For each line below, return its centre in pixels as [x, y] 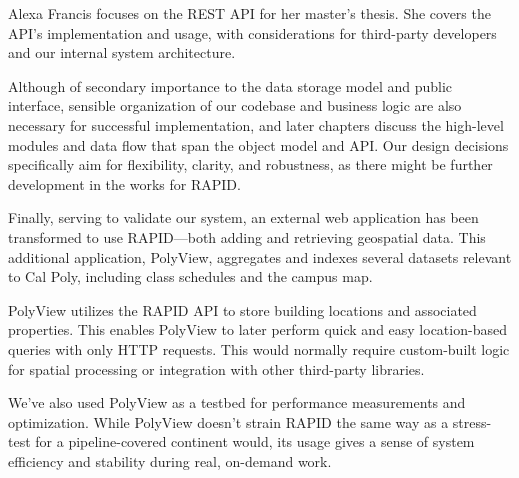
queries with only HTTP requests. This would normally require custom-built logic [259, 348]
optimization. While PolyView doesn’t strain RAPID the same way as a [228, 421]
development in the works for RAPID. [124, 183]
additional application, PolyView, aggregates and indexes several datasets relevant [260, 256]
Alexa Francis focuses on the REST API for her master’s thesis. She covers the [249, 13]
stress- [472, 421]
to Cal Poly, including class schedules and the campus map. [190, 276]
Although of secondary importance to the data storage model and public [230, 85]
